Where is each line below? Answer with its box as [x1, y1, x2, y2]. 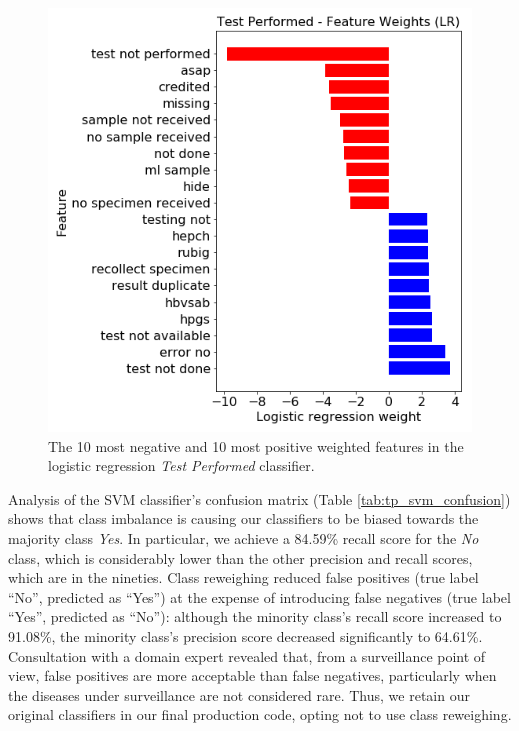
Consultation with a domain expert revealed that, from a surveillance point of [8, 645, 486, 666]
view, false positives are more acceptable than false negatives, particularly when [8, 665, 497, 686]
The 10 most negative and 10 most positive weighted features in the [48, 435, 464, 456]
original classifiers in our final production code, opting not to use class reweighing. [8, 704, 512, 725]
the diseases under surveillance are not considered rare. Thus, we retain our [8, 684, 470, 705]
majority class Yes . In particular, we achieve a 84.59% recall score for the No [8, 527, 479, 548]
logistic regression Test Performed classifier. [48, 455, 315, 476]
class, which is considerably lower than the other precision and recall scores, [8, 547, 473, 568]
